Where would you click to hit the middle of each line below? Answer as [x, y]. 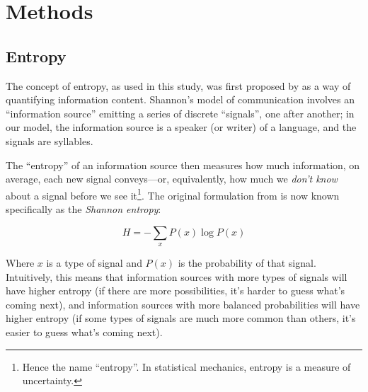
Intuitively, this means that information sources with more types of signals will [177, 276]
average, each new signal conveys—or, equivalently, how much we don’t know [172, 179]
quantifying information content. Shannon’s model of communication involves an [180, 99]
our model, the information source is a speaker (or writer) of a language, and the [181, 127]
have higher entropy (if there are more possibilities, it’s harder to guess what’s [176, 290]
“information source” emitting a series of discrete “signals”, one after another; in [180, 113]
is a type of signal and [94, 262]
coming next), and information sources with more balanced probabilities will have [183, 304]
